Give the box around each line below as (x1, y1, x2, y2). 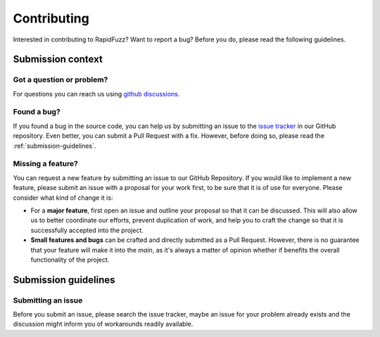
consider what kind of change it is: (13, 193, 113, 202)
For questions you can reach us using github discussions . (13, 89, 180, 98)
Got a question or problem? (13, 75, 108, 84)
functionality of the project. (30, 255, 110, 264)
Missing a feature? (13, 159, 79, 169)
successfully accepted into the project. (30, 226, 144, 234)
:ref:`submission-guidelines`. (13, 141, 96, 150)
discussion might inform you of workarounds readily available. (13, 320, 194, 329)
